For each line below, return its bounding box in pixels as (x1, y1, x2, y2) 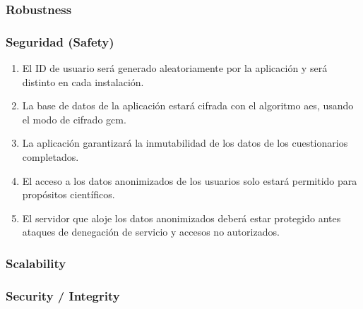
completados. (22, 150, 79, 164)
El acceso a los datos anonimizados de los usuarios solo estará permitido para (22, 173, 357, 188)
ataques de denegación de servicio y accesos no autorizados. (22, 224, 280, 239)
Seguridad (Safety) (6, 32, 114, 50)
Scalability (6, 254, 66, 272)
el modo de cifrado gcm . (22, 111, 126, 126)
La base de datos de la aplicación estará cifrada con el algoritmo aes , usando (22, 98, 354, 113)
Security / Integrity (6, 286, 120, 304)
